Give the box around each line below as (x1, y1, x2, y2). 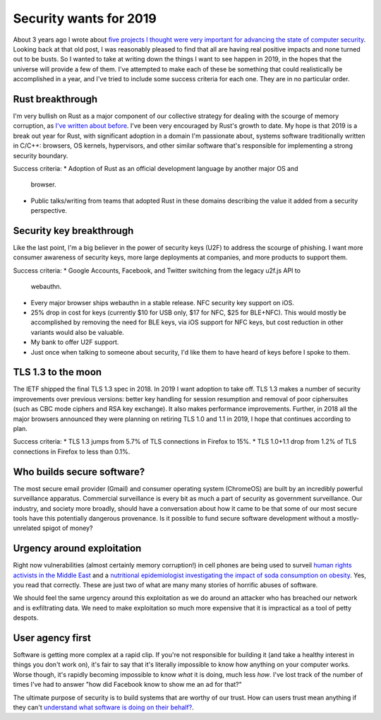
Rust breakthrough (13, 93, 98, 105)
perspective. (30, 206, 67, 215)
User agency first (13, 632, 92, 644)
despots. (13, 613, 39, 622)
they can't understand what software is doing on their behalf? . (13, 703, 194, 712)
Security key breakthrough (13, 225, 134, 237)
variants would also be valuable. (30, 328, 125, 336)
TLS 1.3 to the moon (13, 366, 102, 378)
